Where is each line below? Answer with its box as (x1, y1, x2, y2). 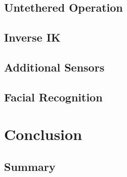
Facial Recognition (4, 89, 103, 104)
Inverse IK (4, 29, 61, 45)
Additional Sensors (4, 59, 105, 75)
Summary (4, 158, 56, 174)
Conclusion (4, 124, 82, 145)
